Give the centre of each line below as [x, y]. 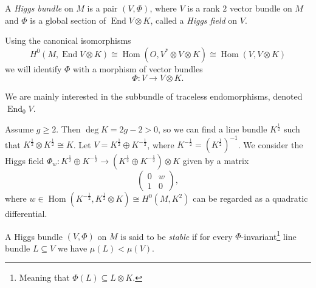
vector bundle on [261, 8]
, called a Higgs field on [194, 20]
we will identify [33, 68]
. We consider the [270, 144]
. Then [68, 129]
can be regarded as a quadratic [250, 198]
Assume [19, 129]
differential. [26, 214]
